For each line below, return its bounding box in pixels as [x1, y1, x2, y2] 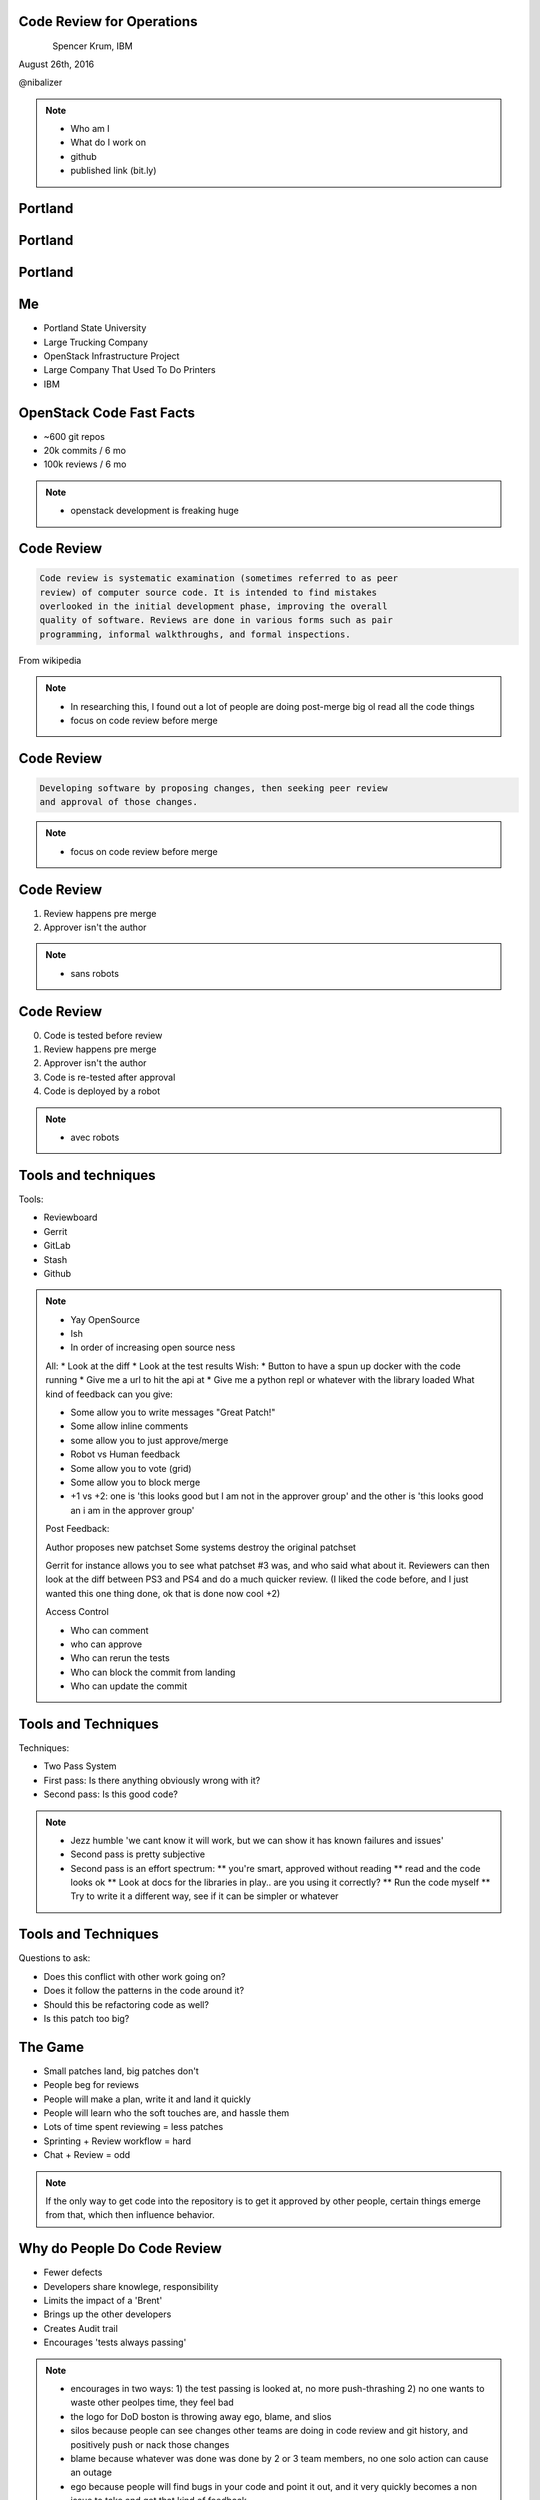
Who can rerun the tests [70, 1652, 170, 1664]
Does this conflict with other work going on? [43, 1970, 226, 1982]
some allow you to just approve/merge [70, 1434, 229, 1446]
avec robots [70, 1131, 120, 1144]
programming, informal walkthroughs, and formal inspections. [39, 628, 351, 640]
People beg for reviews [43, 2079, 140, 2091]
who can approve [70, 1638, 143, 1650]
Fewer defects [43, 2266, 103, 2279]
